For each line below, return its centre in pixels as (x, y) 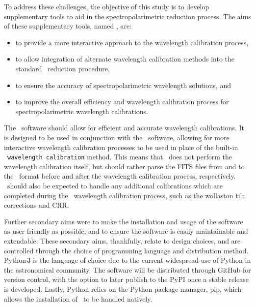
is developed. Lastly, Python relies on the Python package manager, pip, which (123, 289)
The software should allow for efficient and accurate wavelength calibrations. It (124, 128)
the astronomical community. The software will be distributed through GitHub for (127, 269)
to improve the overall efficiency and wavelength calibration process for (122, 102)
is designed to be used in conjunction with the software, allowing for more (117, 137)
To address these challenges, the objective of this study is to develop (107, 6)
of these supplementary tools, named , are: (68, 26)
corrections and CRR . (37, 205)
